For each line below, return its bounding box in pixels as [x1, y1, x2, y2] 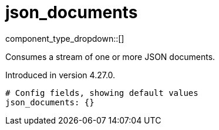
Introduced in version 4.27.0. [5, 69, 116, 80]
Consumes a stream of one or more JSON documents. [5, 51, 215, 62]
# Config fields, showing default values [5, 88, 198, 98]
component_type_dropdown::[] [5, 33, 124, 44]
